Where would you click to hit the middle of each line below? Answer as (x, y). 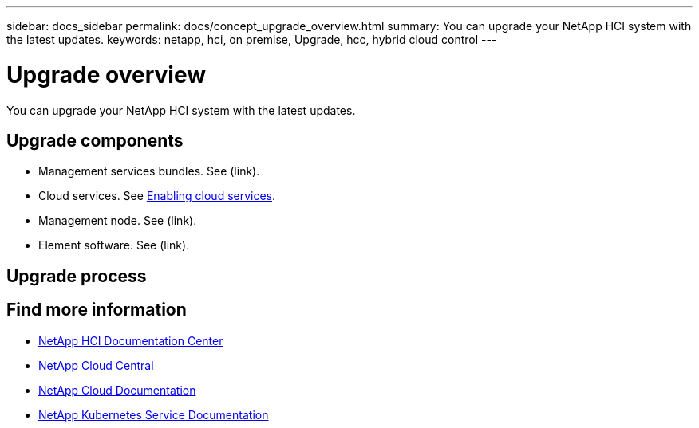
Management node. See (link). (118, 221)
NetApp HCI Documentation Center (131, 340)
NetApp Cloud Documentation (117, 390)
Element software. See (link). (114, 245)
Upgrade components (95, 140)
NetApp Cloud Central (96, 365)
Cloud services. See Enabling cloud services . (157, 196)
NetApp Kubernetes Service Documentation (154, 414)
